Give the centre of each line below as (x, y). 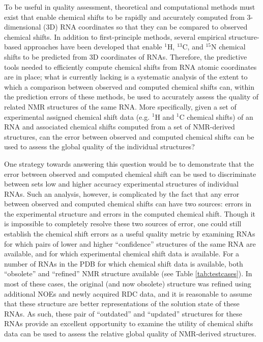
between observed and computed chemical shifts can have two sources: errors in (128, 204)
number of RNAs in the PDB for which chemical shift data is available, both (124, 263)
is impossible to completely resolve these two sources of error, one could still (123, 223)
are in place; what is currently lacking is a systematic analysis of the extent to (126, 77)
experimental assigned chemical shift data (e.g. (77, 116)
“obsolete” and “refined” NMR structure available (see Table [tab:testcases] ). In (128, 273)
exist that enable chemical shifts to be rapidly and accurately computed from (124, 17)
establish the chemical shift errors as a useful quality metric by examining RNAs (130, 234)
